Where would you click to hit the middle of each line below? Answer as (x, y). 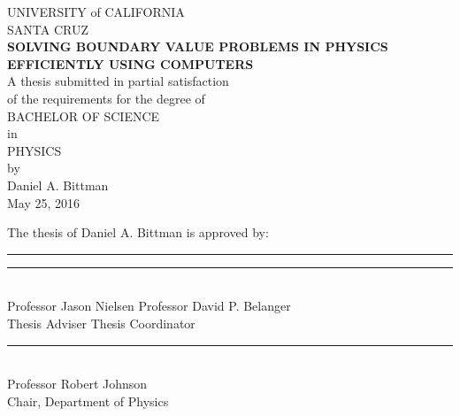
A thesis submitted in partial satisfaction (118, 81)
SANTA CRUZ (48, 29)
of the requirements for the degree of (106, 98)
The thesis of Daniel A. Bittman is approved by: (138, 232)
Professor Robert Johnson (77, 384)
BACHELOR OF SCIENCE (84, 116)
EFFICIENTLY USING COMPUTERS (130, 63)
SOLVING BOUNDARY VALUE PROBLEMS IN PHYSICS (198, 46)
